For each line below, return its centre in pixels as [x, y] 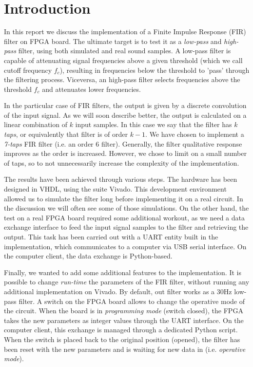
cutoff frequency [28, 70]
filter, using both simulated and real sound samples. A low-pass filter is [125, 51]
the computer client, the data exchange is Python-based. [88, 256]
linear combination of [36, 124]
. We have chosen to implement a [195, 134]
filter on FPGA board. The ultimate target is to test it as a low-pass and [113, 41]
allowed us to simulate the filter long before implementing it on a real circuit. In [124, 198]
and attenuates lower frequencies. [91, 89]
